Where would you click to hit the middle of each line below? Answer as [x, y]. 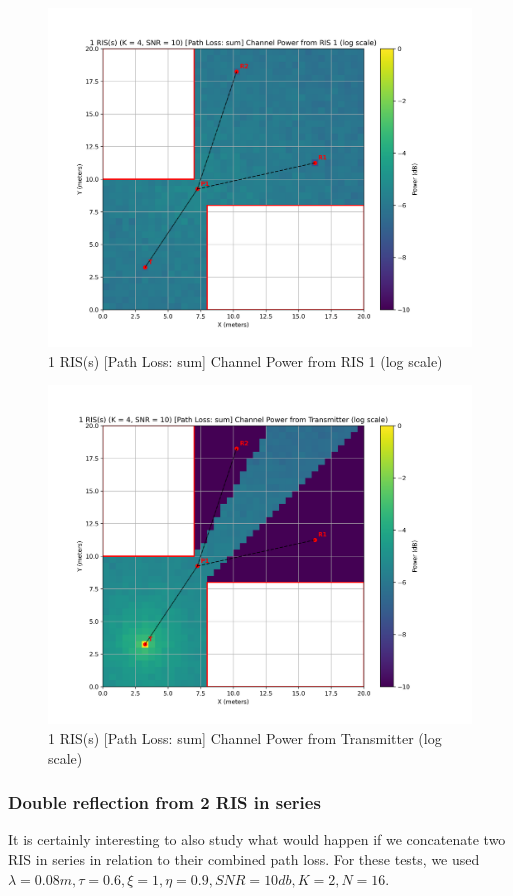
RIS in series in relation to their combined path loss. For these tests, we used [244, 859]
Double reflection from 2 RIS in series [164, 802]
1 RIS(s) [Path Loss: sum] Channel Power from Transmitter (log [245, 738]
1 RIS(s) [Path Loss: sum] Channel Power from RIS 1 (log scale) [245, 360]
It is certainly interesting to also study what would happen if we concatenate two [257, 839]
